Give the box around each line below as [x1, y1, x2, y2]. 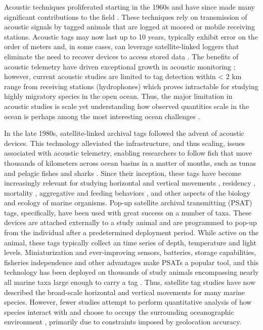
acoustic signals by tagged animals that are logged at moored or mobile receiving [4, 21, 255, 32]
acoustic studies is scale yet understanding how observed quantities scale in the [4, 100, 249, 111]
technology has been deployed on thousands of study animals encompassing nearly [4, 267, 259, 277]
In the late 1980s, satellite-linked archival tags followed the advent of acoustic [4, 128, 244, 138]
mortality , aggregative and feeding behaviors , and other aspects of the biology [4, 187, 250, 198]
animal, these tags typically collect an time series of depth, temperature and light [4, 237, 256, 247]
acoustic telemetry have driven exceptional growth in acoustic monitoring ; [4, 61, 236, 71]
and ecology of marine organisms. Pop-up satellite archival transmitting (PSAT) [4, 197, 252, 208]
